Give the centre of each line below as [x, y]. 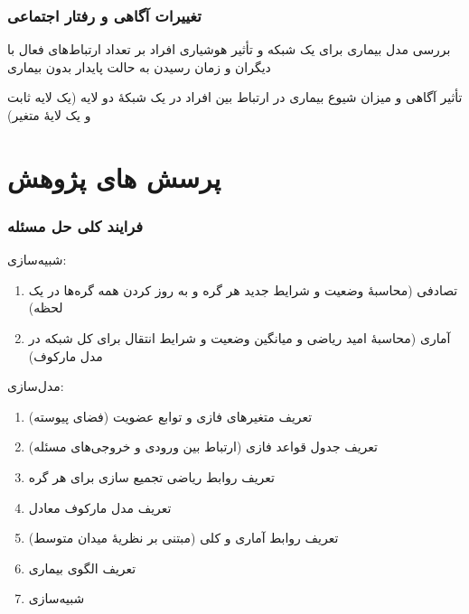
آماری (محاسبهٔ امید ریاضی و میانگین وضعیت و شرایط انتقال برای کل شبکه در [239, 337]
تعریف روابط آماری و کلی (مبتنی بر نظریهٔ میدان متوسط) [183, 538]
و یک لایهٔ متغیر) [49, 115]
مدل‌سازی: [36, 386]
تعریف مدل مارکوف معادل [100, 507]
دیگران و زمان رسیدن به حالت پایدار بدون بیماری [139, 66]
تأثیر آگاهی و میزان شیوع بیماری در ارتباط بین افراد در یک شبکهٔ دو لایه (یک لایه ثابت [235, 97]
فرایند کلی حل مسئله [75, 225]
